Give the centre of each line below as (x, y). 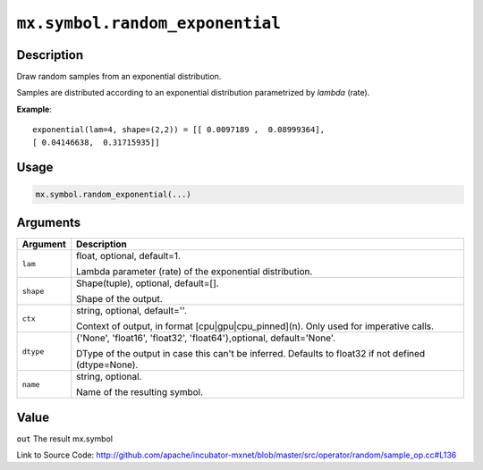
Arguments (49, 223)
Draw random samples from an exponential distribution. (119, 77)
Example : (34, 109)
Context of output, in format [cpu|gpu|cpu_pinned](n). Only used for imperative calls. (255, 326)
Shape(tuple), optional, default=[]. (148, 283)
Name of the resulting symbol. (140, 392)
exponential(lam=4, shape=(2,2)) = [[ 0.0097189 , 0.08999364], (179, 130)
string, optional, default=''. (131, 311)
